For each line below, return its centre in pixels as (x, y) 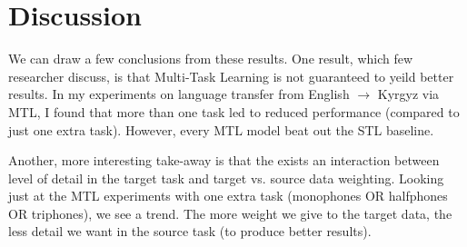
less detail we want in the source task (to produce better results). (190, 231)
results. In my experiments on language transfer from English (179, 94)
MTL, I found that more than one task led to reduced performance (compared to (234, 111)
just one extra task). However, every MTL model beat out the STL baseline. (221, 129)
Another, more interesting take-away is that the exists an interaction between (224, 160)
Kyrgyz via (408, 94)
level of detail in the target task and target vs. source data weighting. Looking (226, 178)
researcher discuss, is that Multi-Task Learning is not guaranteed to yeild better (231, 76)
